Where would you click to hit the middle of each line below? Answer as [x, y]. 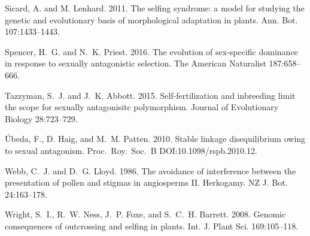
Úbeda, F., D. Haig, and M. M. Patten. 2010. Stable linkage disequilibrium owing [155, 139]
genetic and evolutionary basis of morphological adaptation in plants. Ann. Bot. [151, 19]
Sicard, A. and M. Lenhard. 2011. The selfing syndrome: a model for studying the [155, 8]
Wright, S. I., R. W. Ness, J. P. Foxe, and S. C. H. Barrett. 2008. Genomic [145, 214]
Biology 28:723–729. [41, 118]
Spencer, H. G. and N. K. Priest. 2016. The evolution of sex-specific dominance [151, 51]
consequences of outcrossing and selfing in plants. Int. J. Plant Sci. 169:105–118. [152, 226]
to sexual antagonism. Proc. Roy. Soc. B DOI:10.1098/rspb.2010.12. [131, 150]
